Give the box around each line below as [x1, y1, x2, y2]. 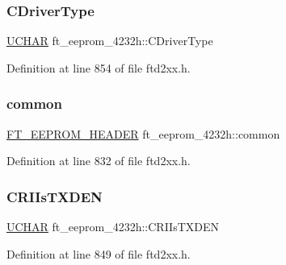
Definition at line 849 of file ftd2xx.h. [6, 245, 191, 262]
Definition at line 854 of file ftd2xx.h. [6, 59, 191, 76]
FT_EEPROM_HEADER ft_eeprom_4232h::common [6, 125, 280, 142]
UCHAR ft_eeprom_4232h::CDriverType [6, 32, 213, 49]
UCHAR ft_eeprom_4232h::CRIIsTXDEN [6, 218, 220, 235]
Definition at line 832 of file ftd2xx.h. [6, 152, 191, 169]
